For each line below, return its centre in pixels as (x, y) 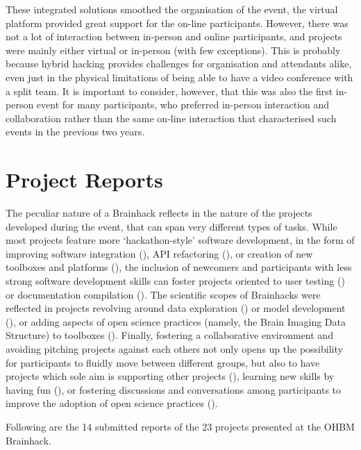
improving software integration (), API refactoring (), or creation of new (159, 253)
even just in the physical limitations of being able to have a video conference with (179, 77)
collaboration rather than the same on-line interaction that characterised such (171, 118)
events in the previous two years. (75, 132)
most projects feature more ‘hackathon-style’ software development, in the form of (180, 240)
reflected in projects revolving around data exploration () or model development (176, 308)
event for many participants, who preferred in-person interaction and (183, 105)
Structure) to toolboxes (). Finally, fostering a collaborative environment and (169, 335)
